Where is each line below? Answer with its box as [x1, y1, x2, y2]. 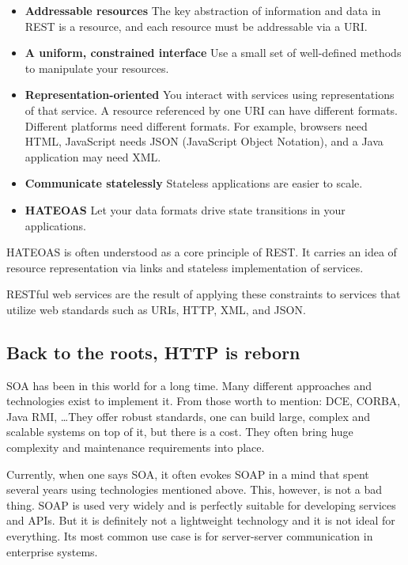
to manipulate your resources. [25, 59, 169, 76]
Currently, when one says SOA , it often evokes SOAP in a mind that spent [6, 465, 369, 482]
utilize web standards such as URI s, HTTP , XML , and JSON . [6, 301, 306, 317]
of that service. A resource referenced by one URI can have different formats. [25, 101, 398, 118]
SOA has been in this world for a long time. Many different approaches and [6, 377, 372, 393]
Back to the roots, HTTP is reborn [6, 339, 300, 364]
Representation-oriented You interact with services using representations [25, 86, 395, 103]
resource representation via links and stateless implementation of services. [6, 259, 364, 275]
